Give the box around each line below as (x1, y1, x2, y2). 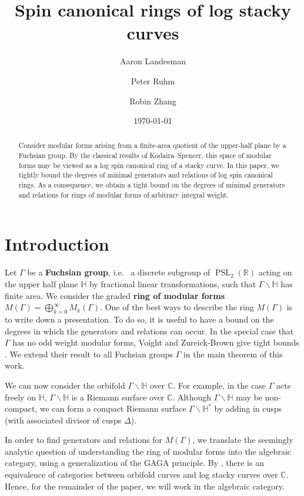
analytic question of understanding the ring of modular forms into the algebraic (5, 445, 291, 457)
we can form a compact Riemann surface (39, 402, 186, 415)
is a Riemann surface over (71, 390, 165, 403)
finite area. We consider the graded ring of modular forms (5, 289, 225, 301)
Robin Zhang (129, 94, 176, 107)
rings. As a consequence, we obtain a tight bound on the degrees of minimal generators (18, 180, 285, 190)
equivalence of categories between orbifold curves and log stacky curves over (5, 468, 278, 481)
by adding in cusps (214, 402, 282, 415)
